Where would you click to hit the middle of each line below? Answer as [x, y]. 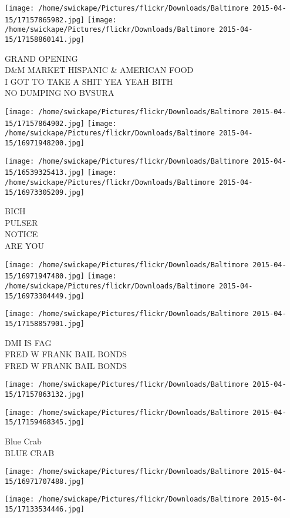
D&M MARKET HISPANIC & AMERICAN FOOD [99, 70]
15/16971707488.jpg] [45, 481]
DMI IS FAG [28, 342]
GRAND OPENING [41, 58]
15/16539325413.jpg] [45, 173]
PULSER [21, 222]
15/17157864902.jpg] [45, 123]
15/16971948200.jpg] [45, 143]
